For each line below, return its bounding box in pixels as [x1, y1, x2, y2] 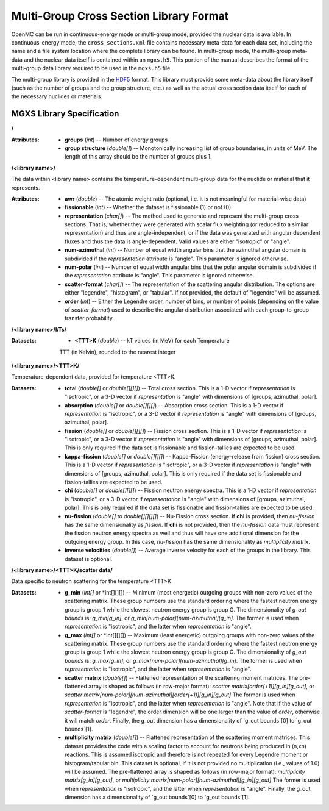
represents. [11, 184, 40, 191]
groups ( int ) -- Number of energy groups [65, 136, 168, 143]
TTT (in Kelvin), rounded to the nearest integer [59, 348, 176, 355]
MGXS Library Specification [11, 109, 119, 119]
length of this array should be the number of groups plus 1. [65, 153, 213, 160]
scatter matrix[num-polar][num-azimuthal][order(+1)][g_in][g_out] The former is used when [65, 691, 295, 698]
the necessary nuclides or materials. [11, 93, 103, 100]
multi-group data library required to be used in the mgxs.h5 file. [11, 65, 172, 72]
